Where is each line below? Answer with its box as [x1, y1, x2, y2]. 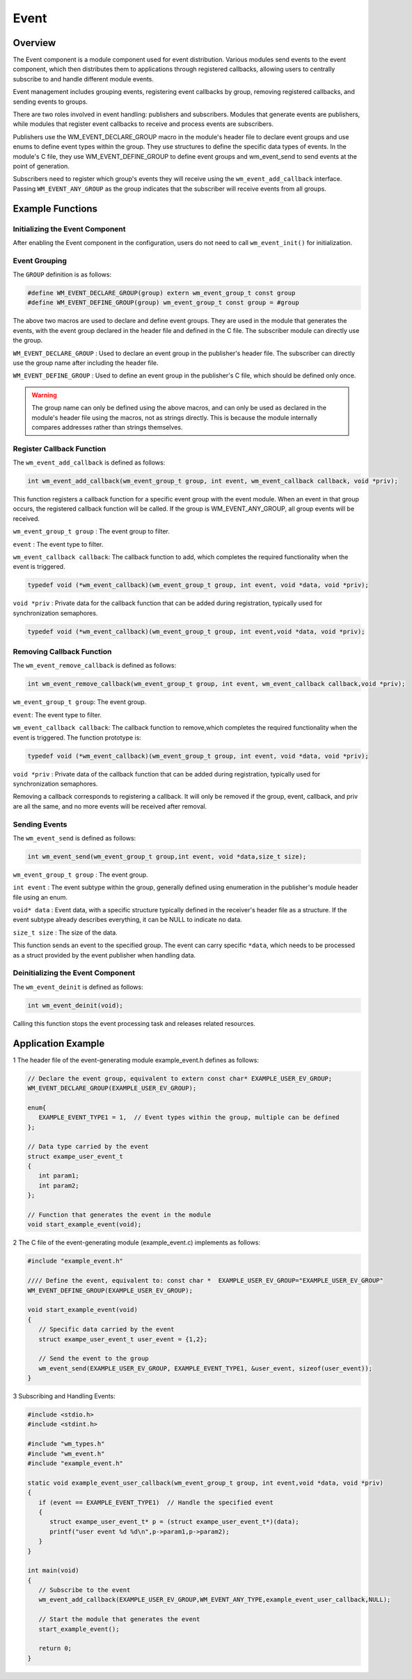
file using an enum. [13, 893, 68, 901]
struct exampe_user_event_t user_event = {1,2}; [38, 1335, 208, 1343]
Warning [31, 391, 57, 399]
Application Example [13, 1038, 105, 1049]
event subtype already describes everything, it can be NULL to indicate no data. [13, 916, 243, 924]
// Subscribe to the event [38, 1586, 131, 1594]
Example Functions [13, 203, 97, 214]
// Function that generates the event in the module [27, 1211, 212, 1219]
